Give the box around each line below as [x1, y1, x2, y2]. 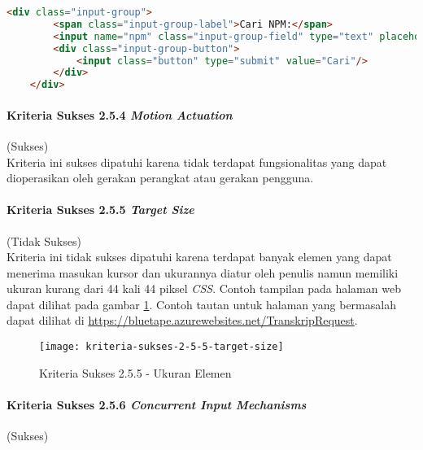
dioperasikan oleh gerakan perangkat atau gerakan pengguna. [7, 169, 314, 186]
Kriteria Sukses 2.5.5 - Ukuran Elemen [39, 364, 232, 381]
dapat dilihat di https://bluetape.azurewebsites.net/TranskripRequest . [7, 312, 358, 329]
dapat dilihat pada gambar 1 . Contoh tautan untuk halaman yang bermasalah [7, 295, 396, 312]
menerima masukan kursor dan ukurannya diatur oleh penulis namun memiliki [7, 264, 399, 281]
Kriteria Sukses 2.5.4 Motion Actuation [7, 106, 233, 123]
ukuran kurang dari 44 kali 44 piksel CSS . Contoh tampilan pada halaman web [7, 280, 401, 297]
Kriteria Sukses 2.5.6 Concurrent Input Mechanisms [7, 395, 307, 413]
